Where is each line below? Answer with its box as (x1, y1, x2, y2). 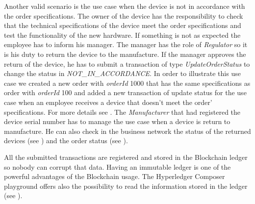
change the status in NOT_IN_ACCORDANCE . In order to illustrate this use (4, 68, 241, 78)
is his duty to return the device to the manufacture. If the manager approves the (4, 49, 246, 59)
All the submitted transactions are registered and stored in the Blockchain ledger (4, 152, 248, 162)
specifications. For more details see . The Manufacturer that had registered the (4, 106, 241, 117)
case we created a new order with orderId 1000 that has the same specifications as (4, 77, 251, 88)
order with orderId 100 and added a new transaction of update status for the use (4, 87, 247, 98)
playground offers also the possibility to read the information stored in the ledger (4, 180, 248, 191)
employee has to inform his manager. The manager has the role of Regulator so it (4, 39, 248, 50)
